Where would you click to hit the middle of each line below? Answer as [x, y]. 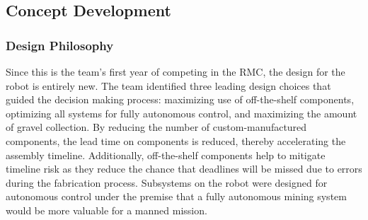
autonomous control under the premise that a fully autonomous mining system [176, 196]
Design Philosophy [60, 45]
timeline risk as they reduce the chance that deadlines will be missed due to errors [184, 169]
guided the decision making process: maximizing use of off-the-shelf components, [180, 99]
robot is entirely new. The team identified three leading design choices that [168, 85]
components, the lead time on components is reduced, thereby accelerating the [176, 140]
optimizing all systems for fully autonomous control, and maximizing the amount [182, 113]
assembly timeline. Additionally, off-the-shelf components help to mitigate [166, 155]
